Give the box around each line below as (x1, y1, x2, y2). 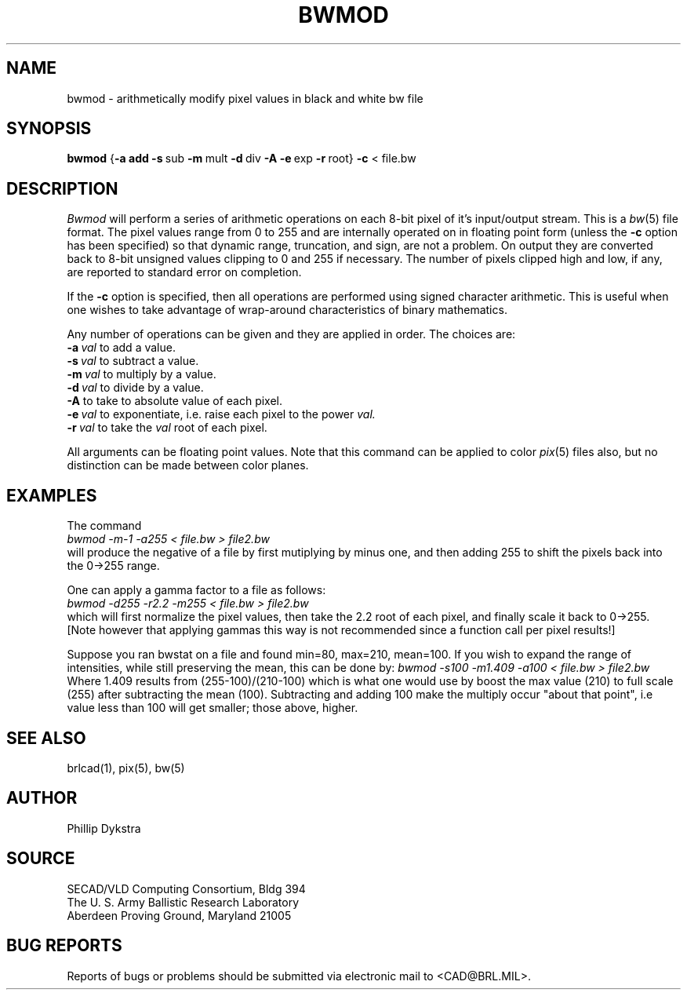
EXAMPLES (6, 485, 97, 505)
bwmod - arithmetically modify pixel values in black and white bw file (67, 91, 423, 105)
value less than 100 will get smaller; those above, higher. (67, 701, 358, 715)
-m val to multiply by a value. (67, 367, 216, 381)
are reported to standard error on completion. (67, 265, 302, 279)
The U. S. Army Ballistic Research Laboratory (67, 895, 300, 909)
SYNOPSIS (6, 119, 92, 139)
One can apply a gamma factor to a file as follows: (67, 583, 326, 597)
